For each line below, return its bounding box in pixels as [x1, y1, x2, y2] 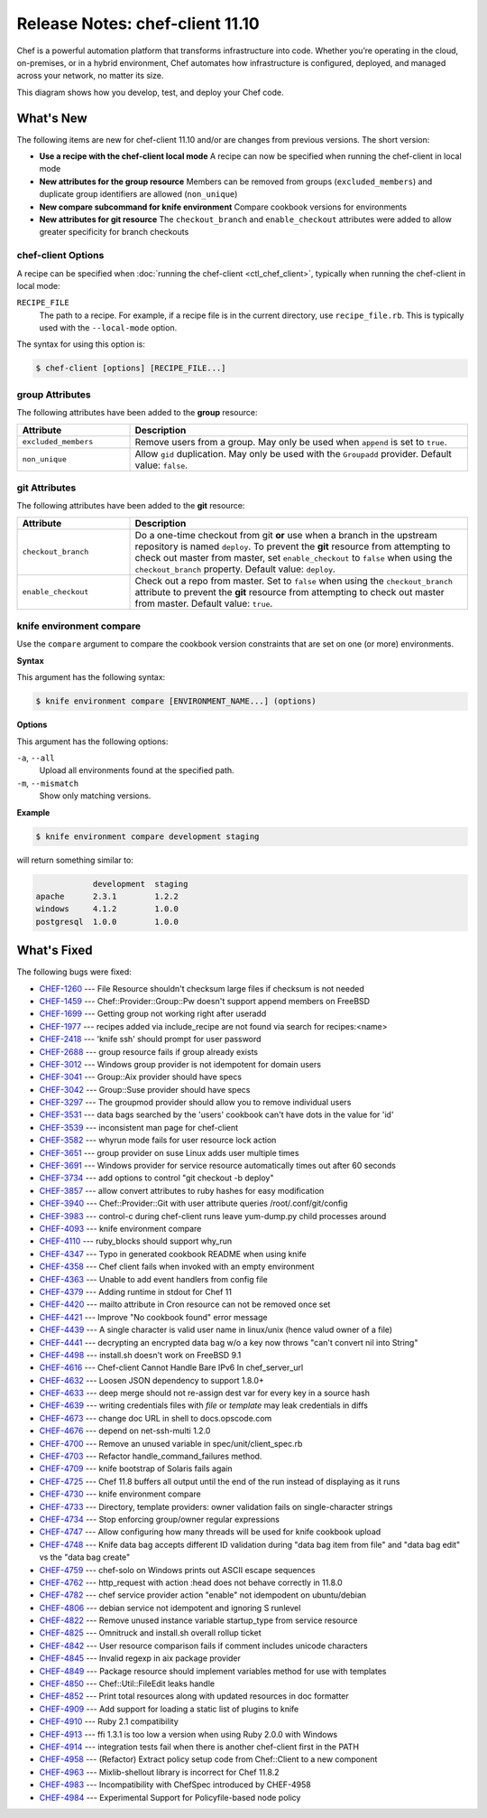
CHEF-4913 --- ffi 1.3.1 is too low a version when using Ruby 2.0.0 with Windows [39, 1729, 338, 1739]
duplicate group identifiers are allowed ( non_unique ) [39, 189, 238, 200]
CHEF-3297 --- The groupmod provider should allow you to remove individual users [39, 1097, 352, 1108]
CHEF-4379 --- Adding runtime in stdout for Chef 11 [39, 1286, 233, 1297]
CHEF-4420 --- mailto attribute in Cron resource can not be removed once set [39, 1299, 331, 1310]
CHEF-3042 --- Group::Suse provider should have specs [39, 1084, 251, 1095]
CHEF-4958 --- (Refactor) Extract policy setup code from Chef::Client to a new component [39, 1754, 378, 1765]
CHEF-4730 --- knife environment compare [39, 1488, 202, 1499]
